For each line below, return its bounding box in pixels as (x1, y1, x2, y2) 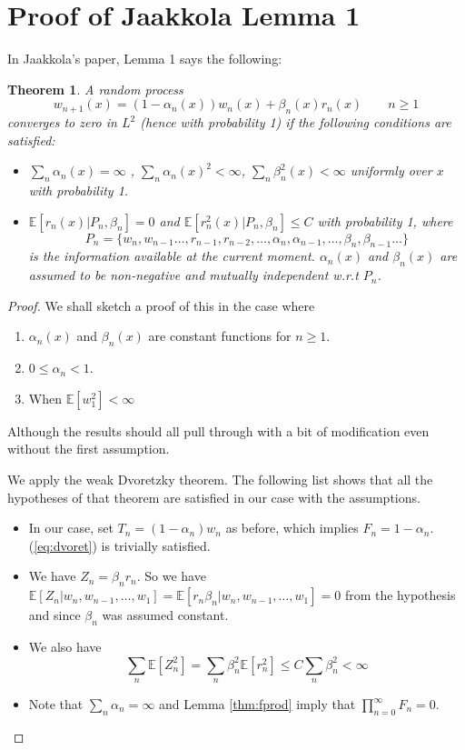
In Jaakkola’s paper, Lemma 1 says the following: (7, 49, 282, 68)
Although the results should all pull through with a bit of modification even (7, 421, 430, 440)
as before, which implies (225, 518, 359, 537)
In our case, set (28, 518, 114, 537)
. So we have (136, 566, 206, 585)
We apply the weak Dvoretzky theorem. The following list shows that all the (7, 470, 433, 489)
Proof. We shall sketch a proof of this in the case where (7, 295, 315, 315)
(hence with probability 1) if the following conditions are (140, 113, 451, 132)
